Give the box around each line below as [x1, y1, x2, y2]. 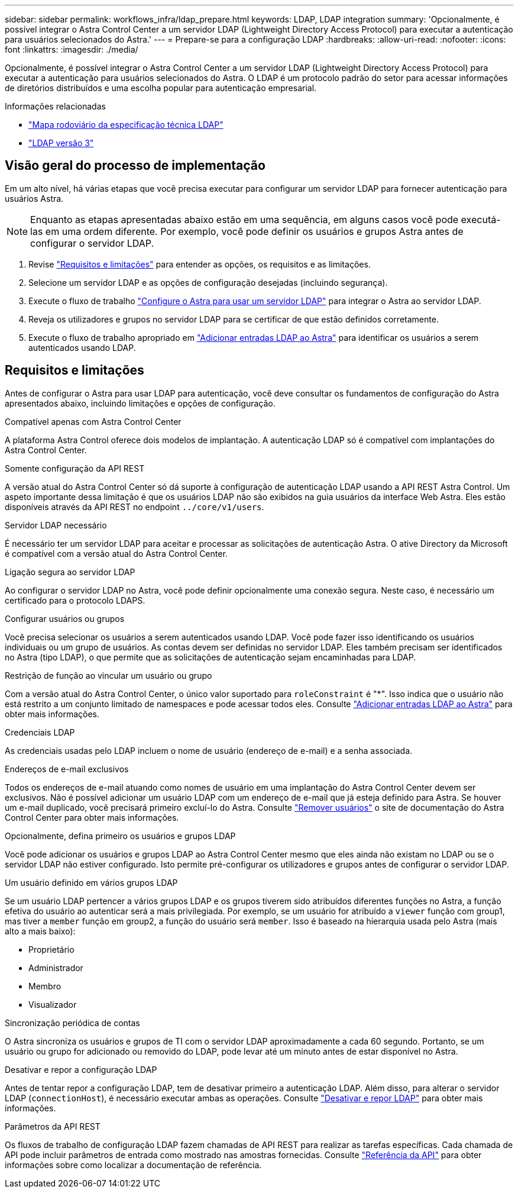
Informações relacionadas [5, 101, 106, 111]
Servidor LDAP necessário [5, 520, 107, 530]
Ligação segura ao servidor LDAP [5, 566, 135, 577]
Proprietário [28, 944, 75, 955]
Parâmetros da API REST [5, 1121, 101, 1131]
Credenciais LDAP [5, 727, 75, 737]
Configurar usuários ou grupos [5, 613, 125, 624]
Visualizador [28, 999, 77, 1010]
